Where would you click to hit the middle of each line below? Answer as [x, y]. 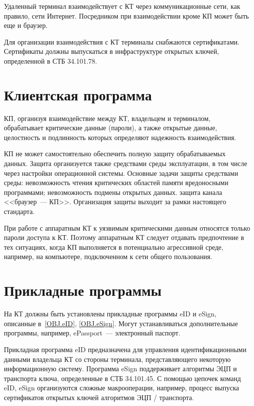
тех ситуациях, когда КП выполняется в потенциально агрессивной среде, [114, 247]
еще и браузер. [26, 25]
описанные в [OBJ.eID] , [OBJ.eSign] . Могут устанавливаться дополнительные [121, 323]
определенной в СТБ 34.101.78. [51, 60]
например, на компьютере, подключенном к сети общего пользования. [108, 256]
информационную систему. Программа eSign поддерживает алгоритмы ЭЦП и [120, 369]
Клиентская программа [78, 94]
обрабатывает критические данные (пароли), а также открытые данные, [111, 128]
